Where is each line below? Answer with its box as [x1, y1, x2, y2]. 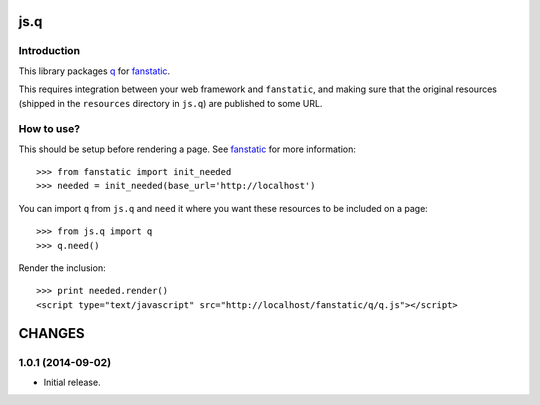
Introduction [18, 44, 80, 58]
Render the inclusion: [18, 262, 106, 274]
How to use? [18, 122, 80, 136]
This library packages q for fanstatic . [18, 65, 170, 77]
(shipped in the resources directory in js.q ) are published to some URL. [18, 97, 323, 109]
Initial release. [43, 376, 101, 388]
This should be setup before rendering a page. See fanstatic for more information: [18, 143, 357, 155]
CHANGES [18, 325, 85, 342]
